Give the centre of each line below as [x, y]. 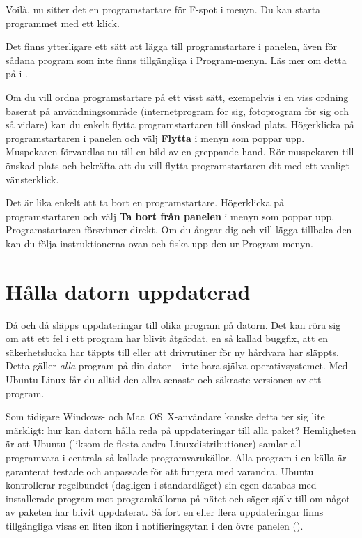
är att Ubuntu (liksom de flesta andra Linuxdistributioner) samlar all [154, 444]
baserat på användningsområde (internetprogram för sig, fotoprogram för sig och [178, 110]
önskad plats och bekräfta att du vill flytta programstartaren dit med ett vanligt [178, 165]
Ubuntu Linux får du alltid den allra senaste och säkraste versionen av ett [164, 379]
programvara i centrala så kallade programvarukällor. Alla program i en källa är [176, 457]
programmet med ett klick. [63, 23]
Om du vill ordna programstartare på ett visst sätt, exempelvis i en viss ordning [177, 97]
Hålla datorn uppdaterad [128, 291]
